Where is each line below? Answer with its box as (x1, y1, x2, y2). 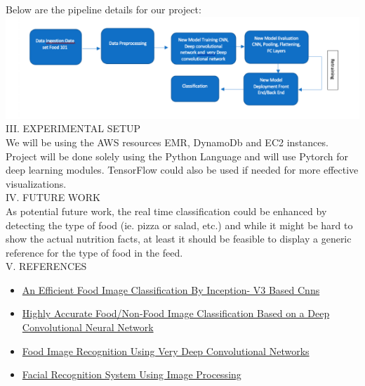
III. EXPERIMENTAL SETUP (6, 121, 141, 136)
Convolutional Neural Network (22, 320, 154, 335)
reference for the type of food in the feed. (6, 245, 183, 259)
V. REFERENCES (6, 259, 87, 274)
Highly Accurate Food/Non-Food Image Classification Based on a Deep (22, 306, 330, 321)
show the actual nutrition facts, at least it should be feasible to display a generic (6, 231, 352, 246)
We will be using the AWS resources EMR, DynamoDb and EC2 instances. (6, 134, 328, 149)
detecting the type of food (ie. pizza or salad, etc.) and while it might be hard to (6, 217, 353, 232)
